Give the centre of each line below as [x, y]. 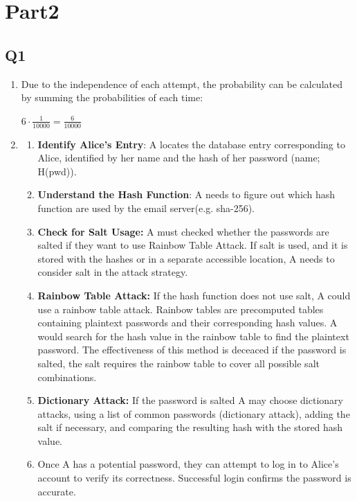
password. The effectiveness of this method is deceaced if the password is [192, 350]
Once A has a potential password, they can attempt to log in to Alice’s [188, 464]
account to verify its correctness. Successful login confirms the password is [194, 478]
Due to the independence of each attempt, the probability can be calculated [182, 83]
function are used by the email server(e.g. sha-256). [146, 208]
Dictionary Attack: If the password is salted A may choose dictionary [190, 400]
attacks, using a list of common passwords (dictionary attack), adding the [194, 413]
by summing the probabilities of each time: [112, 97]
